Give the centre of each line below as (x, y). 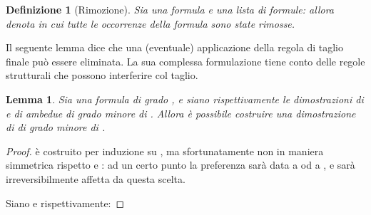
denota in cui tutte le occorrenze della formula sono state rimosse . (151, 23)
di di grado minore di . (56, 127)
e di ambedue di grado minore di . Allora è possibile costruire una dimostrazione (181, 113)
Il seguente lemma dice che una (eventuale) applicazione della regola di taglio (174, 47)
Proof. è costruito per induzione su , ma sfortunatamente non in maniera (165, 151)
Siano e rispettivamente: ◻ (65, 203)
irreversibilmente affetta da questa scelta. (96, 178)
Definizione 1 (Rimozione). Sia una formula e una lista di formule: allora (170, 9)
